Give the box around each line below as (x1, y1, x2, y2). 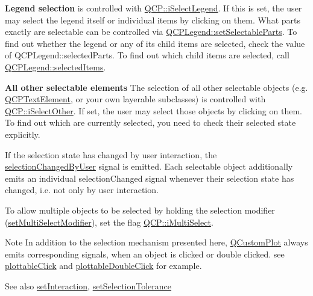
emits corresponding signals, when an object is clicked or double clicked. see (5, 247, 285, 260)
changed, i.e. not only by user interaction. (5, 183, 159, 196)
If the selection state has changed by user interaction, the (5, 148, 217, 161)
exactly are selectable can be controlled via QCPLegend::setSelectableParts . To (5, 25, 297, 38)
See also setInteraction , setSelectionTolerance (5, 279, 172, 292)
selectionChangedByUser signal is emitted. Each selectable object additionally (5, 160, 293, 173)
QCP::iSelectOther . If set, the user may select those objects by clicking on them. (5, 104, 302, 117)
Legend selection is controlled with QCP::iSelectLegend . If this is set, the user (5, 2, 302, 14)
